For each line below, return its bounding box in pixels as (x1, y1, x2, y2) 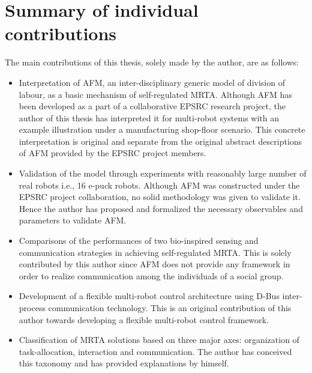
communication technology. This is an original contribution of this (48, 302, 292, 314)
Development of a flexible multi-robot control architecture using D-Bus (19, 290, 280, 302)
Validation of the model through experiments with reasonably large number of (19, 167, 307, 180)
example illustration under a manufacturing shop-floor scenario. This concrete (19, 123, 305, 136)
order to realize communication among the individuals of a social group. (19, 269, 284, 282)
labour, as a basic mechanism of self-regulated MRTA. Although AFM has (19, 88, 292, 100)
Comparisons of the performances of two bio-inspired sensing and (19, 234, 259, 247)
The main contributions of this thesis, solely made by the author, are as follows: (5, 56, 299, 68)
